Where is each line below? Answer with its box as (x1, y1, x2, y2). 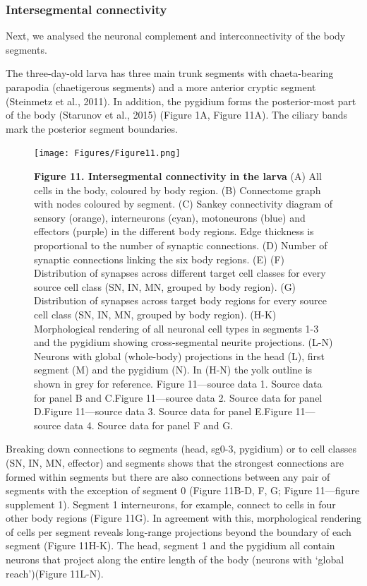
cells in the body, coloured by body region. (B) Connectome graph (34, 182, 321, 197)
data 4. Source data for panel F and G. (64, 417, 234, 432)
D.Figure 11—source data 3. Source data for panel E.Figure (34, 404, 292, 419)
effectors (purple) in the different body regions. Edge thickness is (34, 224, 314, 239)
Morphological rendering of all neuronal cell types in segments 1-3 (34, 321, 319, 335)
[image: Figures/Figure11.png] (34, 148, 181, 159)
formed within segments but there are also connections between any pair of (6, 469, 330, 484)
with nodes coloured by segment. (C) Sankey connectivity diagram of (34, 196, 332, 211)
